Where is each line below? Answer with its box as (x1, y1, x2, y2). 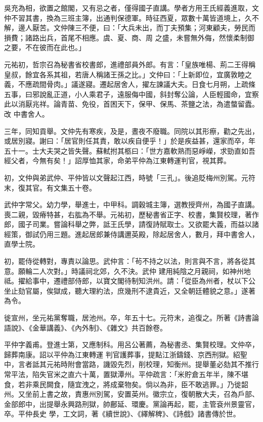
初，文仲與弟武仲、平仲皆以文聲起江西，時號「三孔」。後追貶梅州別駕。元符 (4, 172, 255, 182)
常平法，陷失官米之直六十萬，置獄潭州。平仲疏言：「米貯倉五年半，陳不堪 (4, 369, 248, 379)
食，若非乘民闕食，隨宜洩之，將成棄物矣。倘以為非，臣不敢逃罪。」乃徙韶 (4, 379, 248, 389)
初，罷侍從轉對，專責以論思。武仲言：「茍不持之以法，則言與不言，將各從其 (4, 256, 255, 266)
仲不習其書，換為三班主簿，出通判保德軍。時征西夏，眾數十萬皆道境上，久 (4, 12, 252, 23)
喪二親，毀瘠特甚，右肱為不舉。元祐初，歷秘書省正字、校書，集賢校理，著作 (4, 209, 259, 219)
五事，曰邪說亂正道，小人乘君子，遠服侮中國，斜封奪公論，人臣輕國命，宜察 (4, 88, 259, 99)
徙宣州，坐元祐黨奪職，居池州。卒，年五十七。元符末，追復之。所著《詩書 (4, 312, 252, 323)
